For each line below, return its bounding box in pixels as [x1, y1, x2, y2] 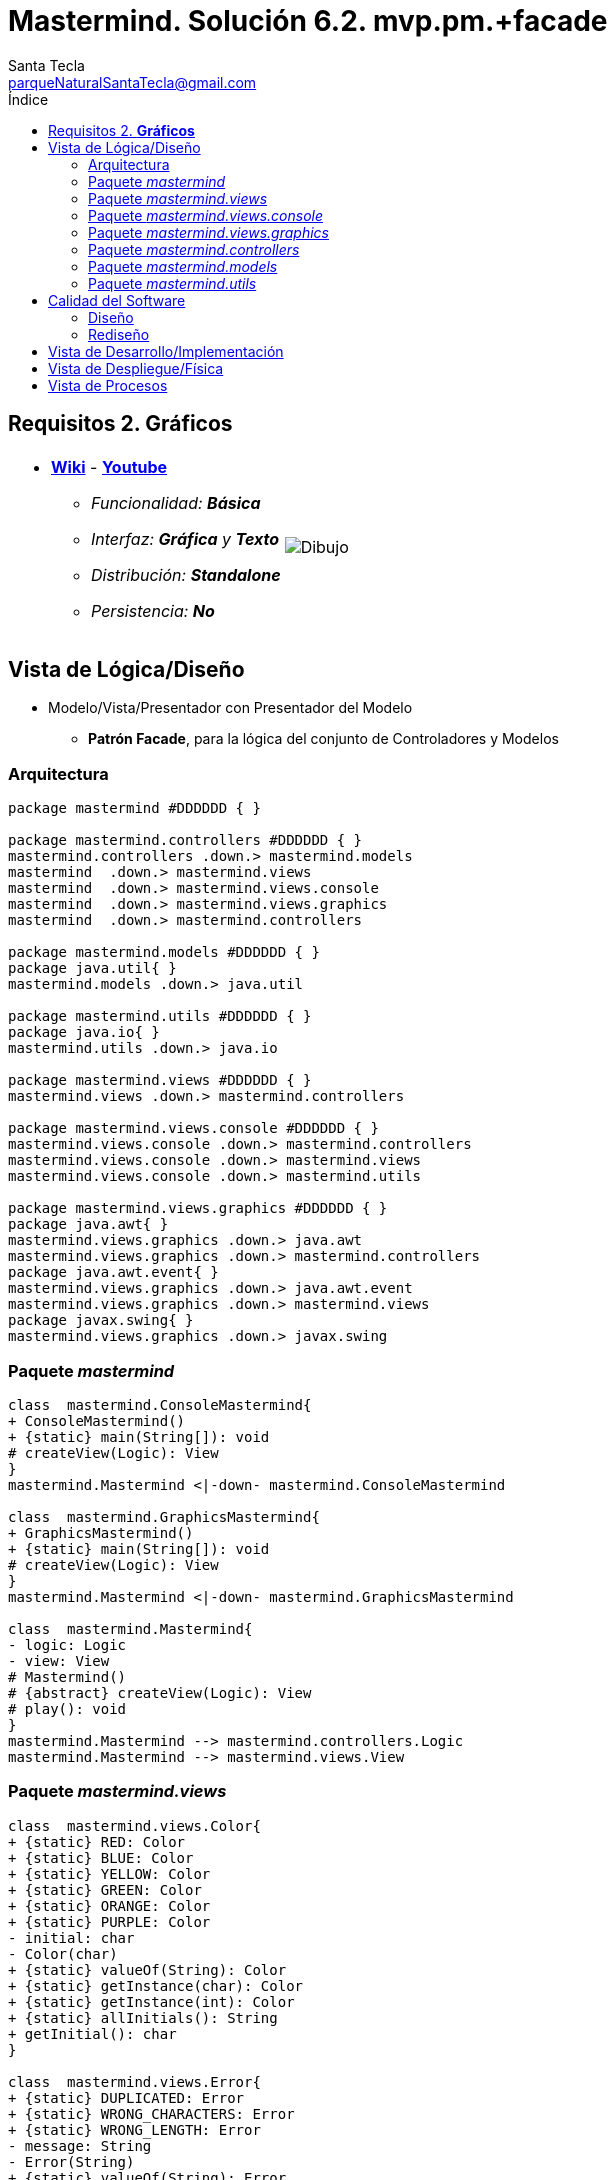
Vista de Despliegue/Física [48, 359, 224, 377]
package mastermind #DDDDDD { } [8, 800, 261, 817]
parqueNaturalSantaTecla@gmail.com [8, 73, 257, 91]
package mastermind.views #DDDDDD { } [8, 1072, 312, 1089]
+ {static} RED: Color [8, 1833, 186, 1850]
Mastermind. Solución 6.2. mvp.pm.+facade [8, 4, 608, 38]
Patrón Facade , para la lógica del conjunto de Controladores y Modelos [88, 730, 559, 748]
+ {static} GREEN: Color [8, 1881, 202, 1898]
